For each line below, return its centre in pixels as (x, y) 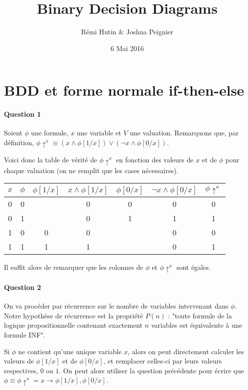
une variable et (99, 133)
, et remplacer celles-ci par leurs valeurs (163, 361)
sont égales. (193, 267)
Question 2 (23, 287)
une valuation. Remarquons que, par (184, 133)
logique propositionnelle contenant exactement (73, 325)
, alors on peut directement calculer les (186, 351)
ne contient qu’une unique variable (70, 351)
